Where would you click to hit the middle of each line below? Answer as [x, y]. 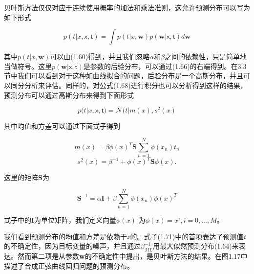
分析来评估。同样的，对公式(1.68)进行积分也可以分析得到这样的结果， [136, 85]
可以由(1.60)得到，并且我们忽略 [100, 57]
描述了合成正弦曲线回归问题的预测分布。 [69, 265]
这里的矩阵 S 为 [27, 177]
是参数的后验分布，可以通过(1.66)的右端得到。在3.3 [165, 66]
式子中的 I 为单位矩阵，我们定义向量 [60, 220]
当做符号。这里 [28, 66]
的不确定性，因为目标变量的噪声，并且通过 [72, 246]
